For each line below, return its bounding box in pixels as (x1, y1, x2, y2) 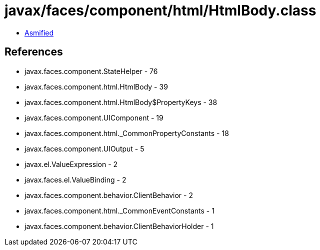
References (4, 45, 63, 58)
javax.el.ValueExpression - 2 (24, 159, 118, 168)
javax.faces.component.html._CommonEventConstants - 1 (24, 206, 214, 215)
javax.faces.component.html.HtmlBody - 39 (24, 82, 168, 91)
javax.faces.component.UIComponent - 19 (24, 113, 163, 122)
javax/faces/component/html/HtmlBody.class (4, 2, 316, 19)
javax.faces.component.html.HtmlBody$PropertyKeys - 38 (24, 97, 217, 106)
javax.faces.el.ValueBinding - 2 (24, 175, 126, 184)
